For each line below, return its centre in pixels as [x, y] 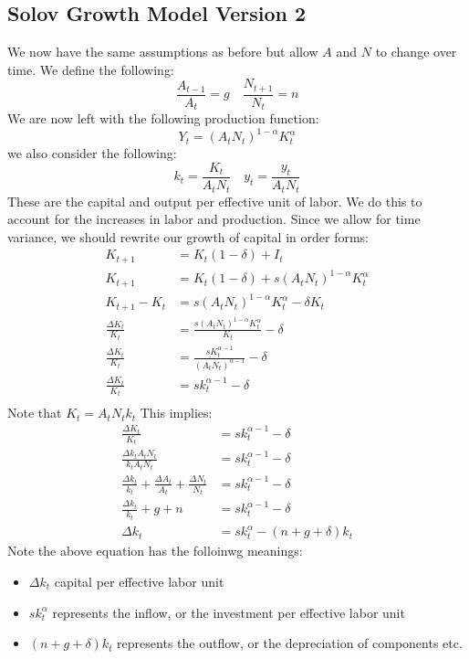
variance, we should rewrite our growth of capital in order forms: [188, 236]
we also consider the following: [92, 153]
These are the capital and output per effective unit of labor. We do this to [215, 201]
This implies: [176, 413]
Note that [35, 413]
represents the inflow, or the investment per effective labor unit [229, 612]
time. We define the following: [91, 69]
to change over [416, 52]
